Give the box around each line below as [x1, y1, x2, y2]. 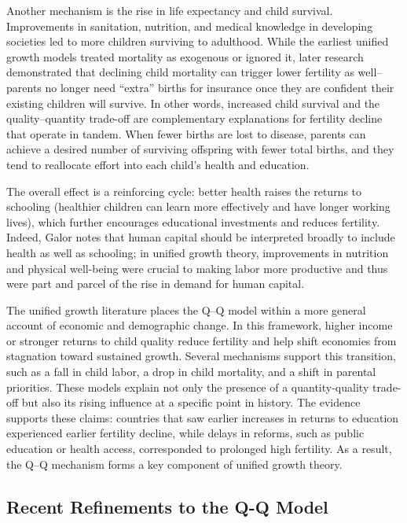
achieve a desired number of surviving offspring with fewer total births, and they [6, 141, 394, 157]
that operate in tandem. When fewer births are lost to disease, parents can [6, 125, 366, 142]
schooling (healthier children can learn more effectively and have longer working [6, 198, 390, 215]
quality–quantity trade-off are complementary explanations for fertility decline [6, 110, 383, 127]
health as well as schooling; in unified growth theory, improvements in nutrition [6, 244, 389, 260]
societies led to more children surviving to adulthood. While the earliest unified [6, 33, 389, 50]
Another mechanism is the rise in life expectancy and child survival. [6, 2, 333, 18]
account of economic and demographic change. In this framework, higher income [6, 317, 393, 333]
